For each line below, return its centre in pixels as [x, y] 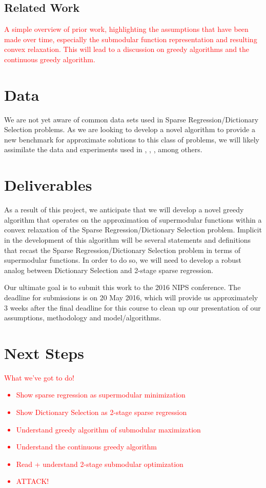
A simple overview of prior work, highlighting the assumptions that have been [126, 29]
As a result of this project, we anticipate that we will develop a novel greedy [124, 210]
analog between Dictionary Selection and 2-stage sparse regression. [109, 270]
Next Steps [44, 353]
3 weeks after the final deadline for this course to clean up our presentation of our [132, 307]
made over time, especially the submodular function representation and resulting [131, 39]
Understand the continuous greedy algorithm [86, 447]
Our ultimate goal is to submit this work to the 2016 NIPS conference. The [122, 287]
